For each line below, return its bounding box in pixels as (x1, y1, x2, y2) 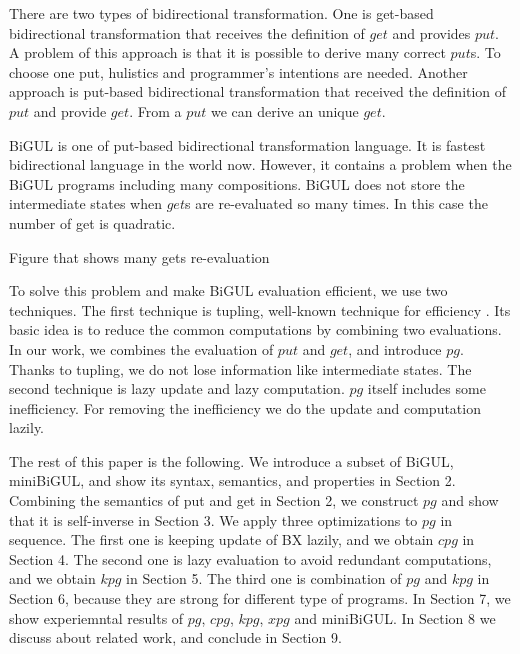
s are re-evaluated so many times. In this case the (184, 193, 488, 214)
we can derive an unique (210, 100, 359, 121)
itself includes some (367, 378, 486, 399)
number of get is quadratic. (9, 212, 176, 233)
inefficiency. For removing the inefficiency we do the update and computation (9, 397, 481, 418)
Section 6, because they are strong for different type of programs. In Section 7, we (9, 588, 511, 609)
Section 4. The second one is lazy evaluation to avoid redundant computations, (9, 548, 492, 569)
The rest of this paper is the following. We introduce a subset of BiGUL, (9, 450, 454, 471)
